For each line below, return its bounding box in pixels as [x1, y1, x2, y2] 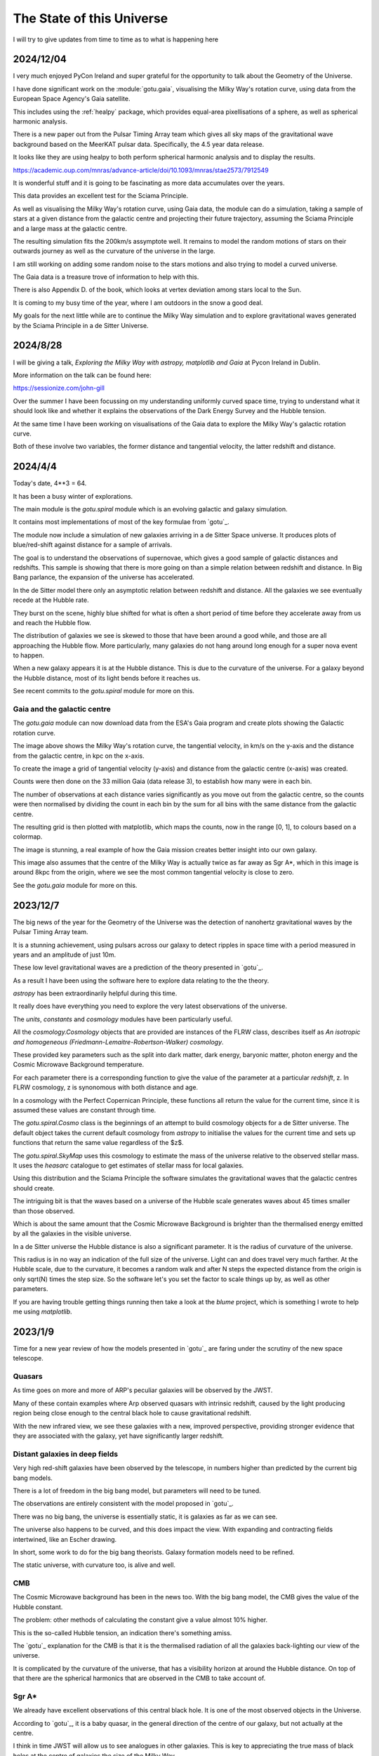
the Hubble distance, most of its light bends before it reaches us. [13, 674, 201, 682]
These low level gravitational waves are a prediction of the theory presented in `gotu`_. [13, 963, 263, 972]
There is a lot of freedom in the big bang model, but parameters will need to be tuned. [13, 1486, 261, 1495]
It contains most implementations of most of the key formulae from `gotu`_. [13, 518, 230, 526]
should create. [13, 1184, 55, 1192]
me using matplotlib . [13, 1307, 73, 1316]
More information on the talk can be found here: [13, 371, 152, 379]
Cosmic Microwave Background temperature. [13, 1061, 144, 1069]
